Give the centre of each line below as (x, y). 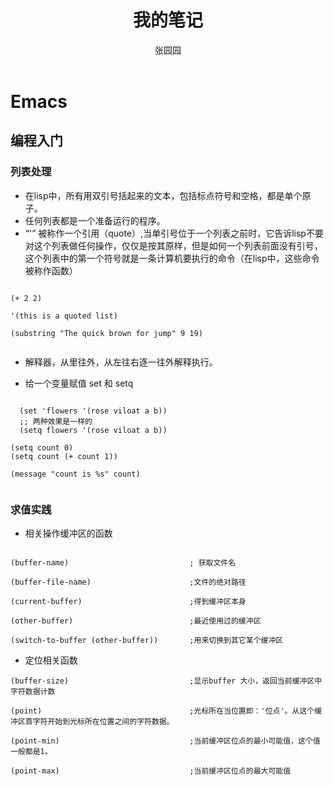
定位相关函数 (51, 660)
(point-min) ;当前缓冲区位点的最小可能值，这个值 (165, 741)
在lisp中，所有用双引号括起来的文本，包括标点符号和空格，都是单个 (163, 195)
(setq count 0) (42, 447)
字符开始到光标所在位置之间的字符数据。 (103, 721)
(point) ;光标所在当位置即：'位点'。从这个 (162, 711)
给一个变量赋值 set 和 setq (79, 383)
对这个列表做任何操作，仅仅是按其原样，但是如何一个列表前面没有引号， (173, 245)
